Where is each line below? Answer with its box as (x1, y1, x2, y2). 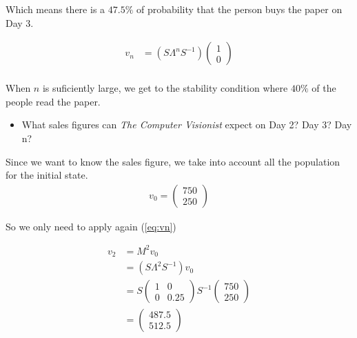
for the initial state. (6, 168, 88, 182)
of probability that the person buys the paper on (136, 2, 343, 16)
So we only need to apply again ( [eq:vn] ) (6, 219, 176, 233)
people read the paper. (6, 94, 101, 108)
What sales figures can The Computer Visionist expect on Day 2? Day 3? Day (21, 117, 352, 132)
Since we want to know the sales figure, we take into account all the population (6, 154, 340, 168)
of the (312, 81, 336, 95)
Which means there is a (6, 2, 105, 16)
